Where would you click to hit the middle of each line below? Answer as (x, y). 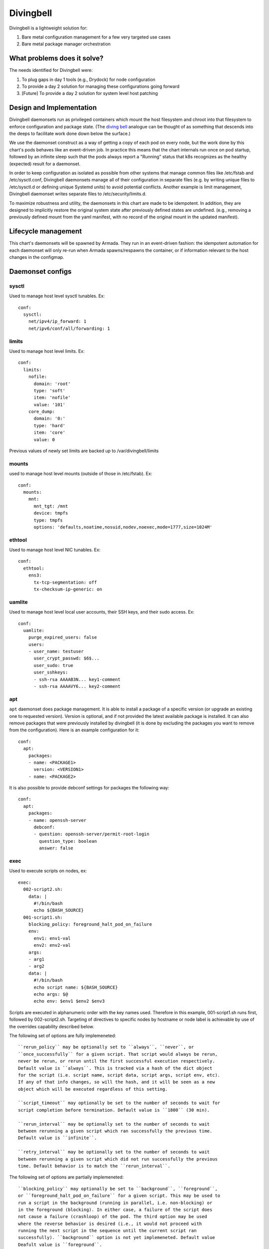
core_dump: (42, 412)
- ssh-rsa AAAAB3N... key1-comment (77, 679)
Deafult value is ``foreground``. (60, 1245)
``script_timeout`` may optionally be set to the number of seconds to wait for (119, 1103)
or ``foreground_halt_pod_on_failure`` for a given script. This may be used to (119, 1196)
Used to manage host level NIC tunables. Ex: (55, 550)
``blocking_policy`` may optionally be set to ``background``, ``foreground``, (118, 1189)
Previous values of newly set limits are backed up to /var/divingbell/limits (84, 451)
